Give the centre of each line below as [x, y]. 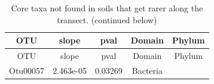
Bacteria [147, 70]
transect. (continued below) [107, 19]
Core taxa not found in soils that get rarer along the [107, 8]
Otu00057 [27, 70]
